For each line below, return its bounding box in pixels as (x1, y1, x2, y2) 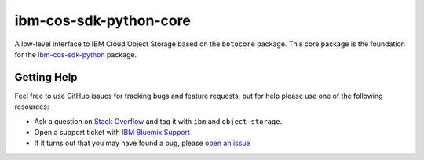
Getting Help (14, 71, 78, 84)
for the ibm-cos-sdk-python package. (14, 49, 137, 59)
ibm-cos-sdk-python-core (14, 12, 192, 29)
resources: (14, 102, 49, 111)
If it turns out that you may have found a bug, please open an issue (34, 138, 250, 148)
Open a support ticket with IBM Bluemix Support (34, 128, 190, 137)
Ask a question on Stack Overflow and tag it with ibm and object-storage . (34, 116, 283, 125)
